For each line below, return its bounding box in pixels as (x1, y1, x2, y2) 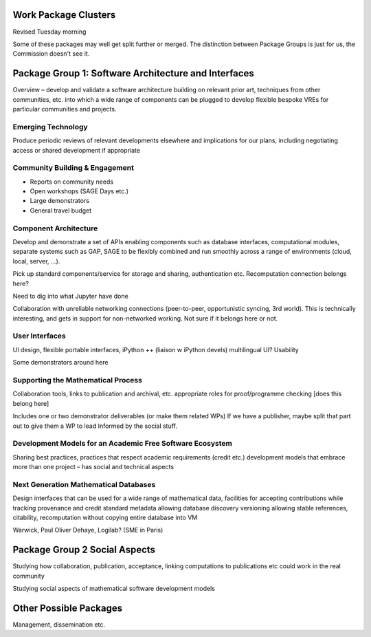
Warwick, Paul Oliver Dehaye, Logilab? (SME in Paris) (12, 526, 164, 535)
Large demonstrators (30, 197, 89, 205)
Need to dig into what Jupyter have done (12, 292, 128, 300)
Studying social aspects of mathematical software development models (12, 585, 216, 593)
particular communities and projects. (12, 105, 117, 113)
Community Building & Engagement (12, 163, 134, 173)
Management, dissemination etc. (12, 620, 106, 629)
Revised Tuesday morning (12, 28, 87, 36)
